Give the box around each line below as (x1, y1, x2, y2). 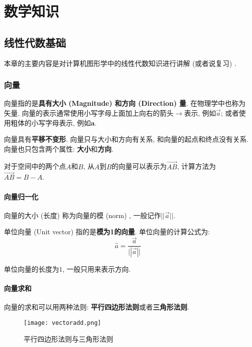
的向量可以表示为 (111, 161, 167, 171)
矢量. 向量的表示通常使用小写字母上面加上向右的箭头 (4, 107, 174, 118)
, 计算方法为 (177, 161, 216, 171)
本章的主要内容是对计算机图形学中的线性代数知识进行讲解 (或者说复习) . (4, 58, 237, 68)
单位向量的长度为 (4, 264, 59, 274)
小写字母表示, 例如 (31, 117, 91, 127)
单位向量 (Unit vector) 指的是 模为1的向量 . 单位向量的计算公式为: (4, 226, 210, 237)
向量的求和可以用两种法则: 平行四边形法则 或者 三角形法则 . (4, 302, 189, 312)
